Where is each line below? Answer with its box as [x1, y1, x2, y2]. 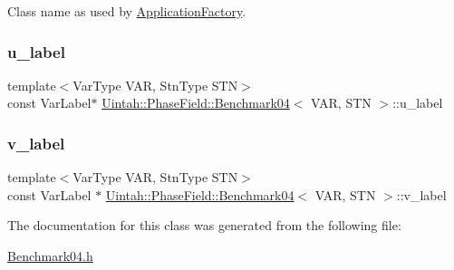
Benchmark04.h [7, 246, 93, 265]
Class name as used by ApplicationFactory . [7, 2, 246, 20]
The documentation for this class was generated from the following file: [7, 216, 401, 235]
